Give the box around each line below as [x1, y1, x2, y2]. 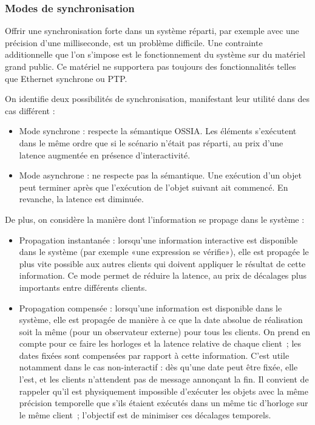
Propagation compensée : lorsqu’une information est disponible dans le [19, 301, 282, 314]
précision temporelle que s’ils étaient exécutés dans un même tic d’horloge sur [19, 396, 308, 409]
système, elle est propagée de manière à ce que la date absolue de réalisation [19, 313, 303, 326]
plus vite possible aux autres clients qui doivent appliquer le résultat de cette [19, 257, 306, 270]
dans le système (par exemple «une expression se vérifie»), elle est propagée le [19, 245, 309, 258]
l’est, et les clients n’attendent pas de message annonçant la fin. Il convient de [19, 373, 309, 386]
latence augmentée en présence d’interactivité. [19, 148, 191, 161]
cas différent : [5, 104, 55, 117]
